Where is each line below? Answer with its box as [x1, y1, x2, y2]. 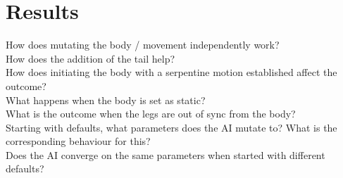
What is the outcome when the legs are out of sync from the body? [6, 106, 296, 121]
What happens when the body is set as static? [6, 92, 206, 107]
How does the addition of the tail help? [6, 51, 175, 65]
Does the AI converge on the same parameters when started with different [6, 147, 325, 162]
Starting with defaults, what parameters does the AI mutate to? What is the [6, 120, 337, 134]
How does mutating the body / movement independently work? [6, 37, 280, 52]
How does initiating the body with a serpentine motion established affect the [6, 65, 337, 80]
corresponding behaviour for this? [6, 134, 151, 148]
